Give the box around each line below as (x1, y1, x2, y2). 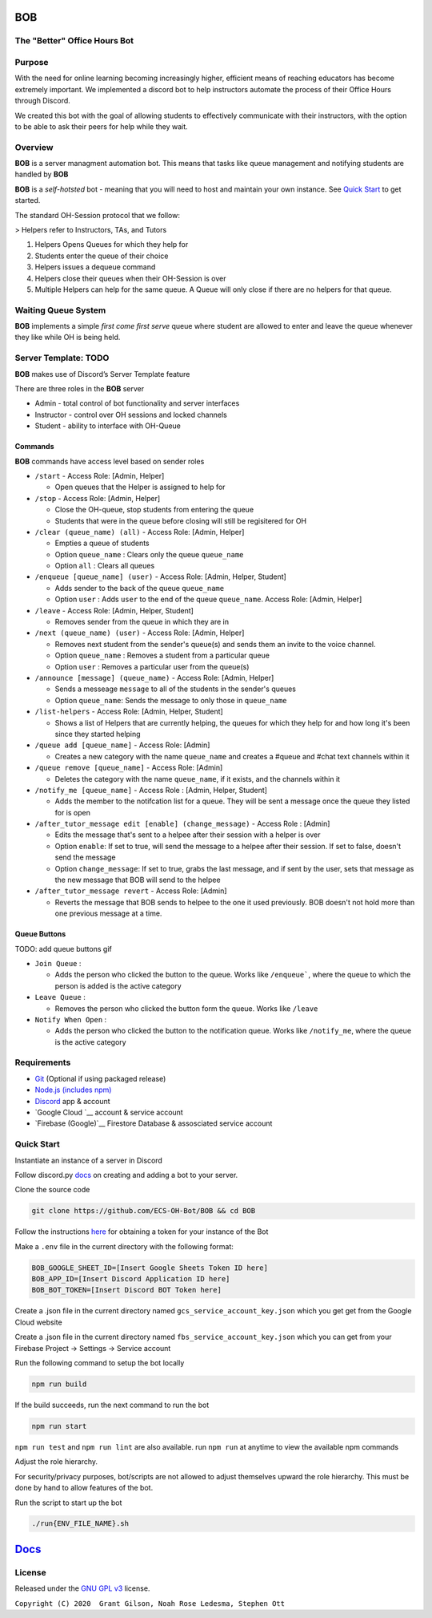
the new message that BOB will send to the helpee (54, 875, 221, 885)
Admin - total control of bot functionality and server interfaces (34, 398, 240, 408)
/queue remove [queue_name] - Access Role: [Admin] (34, 762, 223, 773)
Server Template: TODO (14, 353, 110, 364)
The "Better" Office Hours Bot (14, 35, 134, 47)
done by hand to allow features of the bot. (14, 1483, 154, 1493)
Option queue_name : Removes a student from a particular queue (54, 650, 270, 661)
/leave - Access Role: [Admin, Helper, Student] (34, 605, 194, 615)
